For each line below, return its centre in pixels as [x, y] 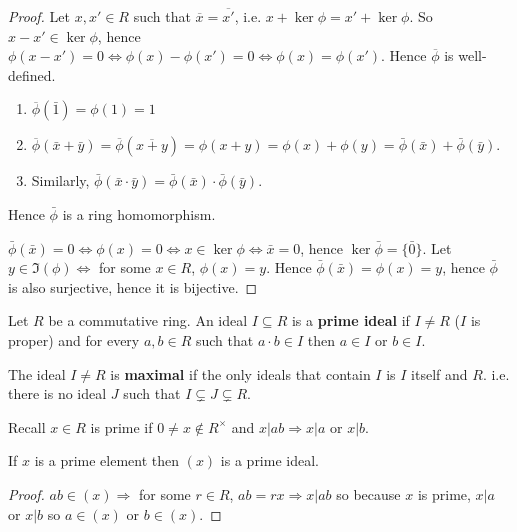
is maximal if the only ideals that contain [240, 373]
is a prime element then [107, 460]
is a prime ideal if [350, 320]
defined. [32, 74]
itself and [439, 373]
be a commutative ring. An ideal [148, 320]
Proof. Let [39, 16]
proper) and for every [74, 339]
